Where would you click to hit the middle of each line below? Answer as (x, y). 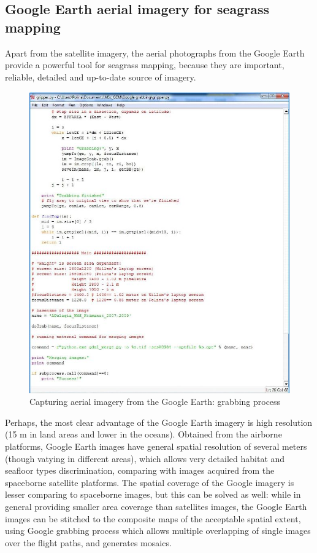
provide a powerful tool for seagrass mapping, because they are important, (145, 65)
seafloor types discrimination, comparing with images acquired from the (140, 470)
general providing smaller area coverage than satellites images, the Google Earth (156, 506)
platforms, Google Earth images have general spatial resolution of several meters (156, 446)
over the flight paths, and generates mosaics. (88, 542)
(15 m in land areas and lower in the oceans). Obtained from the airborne (143, 434)
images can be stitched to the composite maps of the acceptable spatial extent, (153, 518)
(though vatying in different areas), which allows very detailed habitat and (145, 458)
